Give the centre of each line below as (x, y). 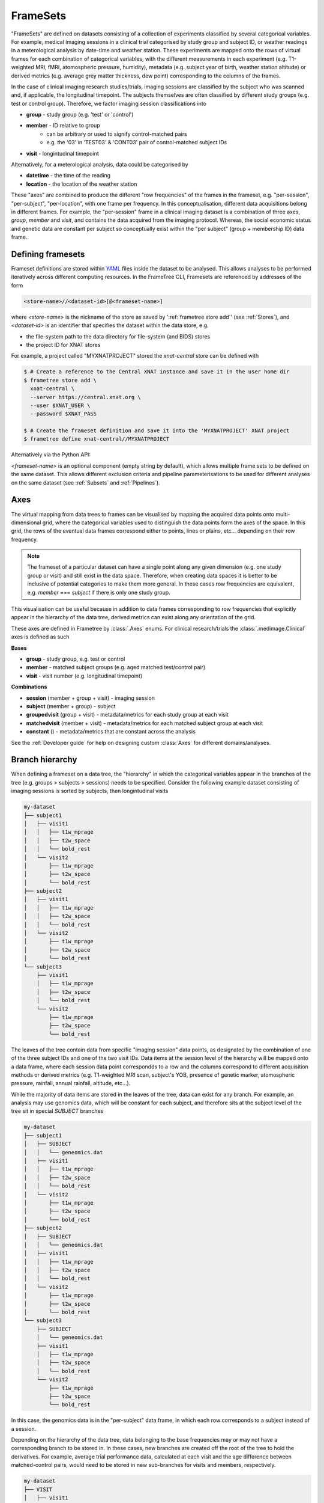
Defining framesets (48, 254)
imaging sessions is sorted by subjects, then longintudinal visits (90, 791)
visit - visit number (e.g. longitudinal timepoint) (84, 676)
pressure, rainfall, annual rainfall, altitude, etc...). (71, 1083)
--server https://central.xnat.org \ (85, 397)
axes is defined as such (40, 637)
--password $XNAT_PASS (64, 414)
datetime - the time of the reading (68, 176)
